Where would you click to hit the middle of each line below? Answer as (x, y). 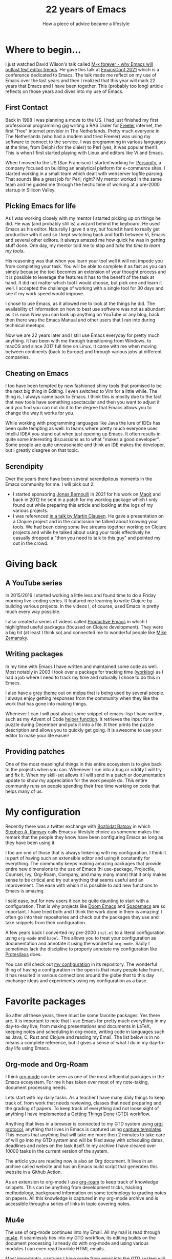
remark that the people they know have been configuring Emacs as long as (84, 837)
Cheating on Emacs (37, 373)
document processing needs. (36, 1088)
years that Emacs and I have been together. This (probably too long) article (84, 86)
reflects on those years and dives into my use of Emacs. (64, 91)
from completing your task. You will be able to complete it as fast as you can (86, 266)
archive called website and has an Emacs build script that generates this (81, 1167)
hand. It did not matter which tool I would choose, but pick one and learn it (84, 283)
